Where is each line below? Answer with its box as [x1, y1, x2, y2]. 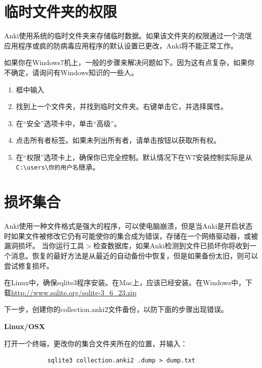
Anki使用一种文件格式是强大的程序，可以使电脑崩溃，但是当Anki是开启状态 [4, 221, 253, 231]
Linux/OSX [4, 321, 45, 331]
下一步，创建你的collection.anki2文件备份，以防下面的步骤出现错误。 [4, 304, 228, 314]
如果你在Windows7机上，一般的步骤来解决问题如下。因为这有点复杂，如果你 [4, 57, 255, 68]
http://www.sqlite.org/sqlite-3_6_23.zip [11, 287, 137, 297]
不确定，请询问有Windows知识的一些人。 [4, 67, 139, 77]
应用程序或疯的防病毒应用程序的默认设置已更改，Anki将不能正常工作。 [4, 40, 238, 50]
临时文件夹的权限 [4, 1, 117, 22]
